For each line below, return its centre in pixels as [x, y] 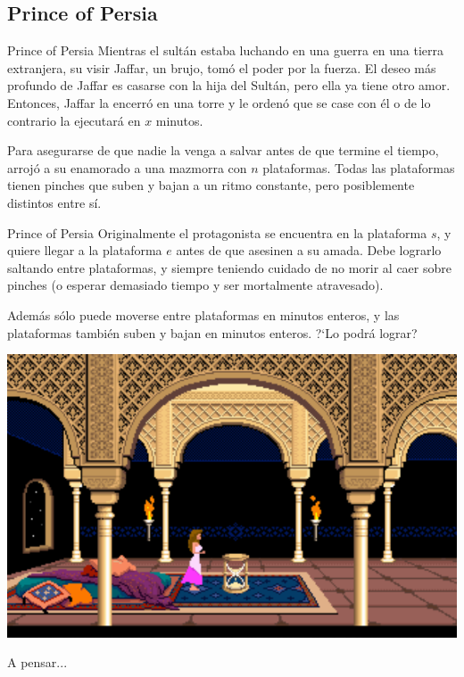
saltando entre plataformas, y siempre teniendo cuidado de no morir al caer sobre [229, 267]
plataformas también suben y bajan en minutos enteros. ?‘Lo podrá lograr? [212, 332]
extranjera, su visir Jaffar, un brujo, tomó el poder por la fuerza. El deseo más [222, 67]
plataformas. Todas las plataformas [359, 167]
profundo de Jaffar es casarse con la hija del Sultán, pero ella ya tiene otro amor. [229, 85]
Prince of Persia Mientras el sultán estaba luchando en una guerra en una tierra [226, 50]
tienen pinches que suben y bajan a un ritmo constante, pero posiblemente [211, 185]
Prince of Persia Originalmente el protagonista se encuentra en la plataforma [217, 232]
